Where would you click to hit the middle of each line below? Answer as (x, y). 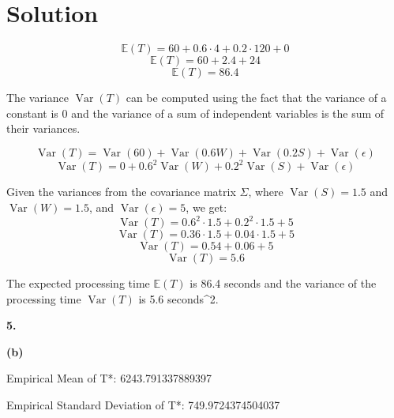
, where (266, 192)
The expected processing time (78, 283)
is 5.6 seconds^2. (178, 298)
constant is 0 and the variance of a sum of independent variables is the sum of (195, 113)
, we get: (206, 207)
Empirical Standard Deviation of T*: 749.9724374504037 (143, 405)
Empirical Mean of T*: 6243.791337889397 (109, 378)
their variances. (43, 128)
